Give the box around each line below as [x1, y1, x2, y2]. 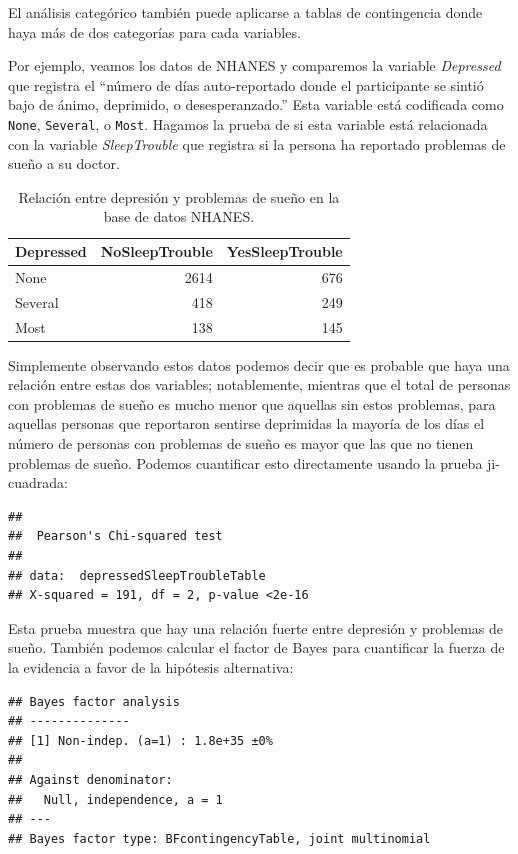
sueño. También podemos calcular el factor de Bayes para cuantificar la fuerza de [8, 637, 505, 658]
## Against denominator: [8, 772, 173, 787]
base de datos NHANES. [103, 206, 255, 227]
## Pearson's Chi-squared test [8, 529, 223, 544]
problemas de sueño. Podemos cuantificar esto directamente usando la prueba [8, 452, 483, 473]
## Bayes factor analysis [8, 694, 180, 709]
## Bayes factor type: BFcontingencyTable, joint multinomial [8, 831, 431, 846]
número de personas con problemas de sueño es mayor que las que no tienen [8, 433, 474, 453]
